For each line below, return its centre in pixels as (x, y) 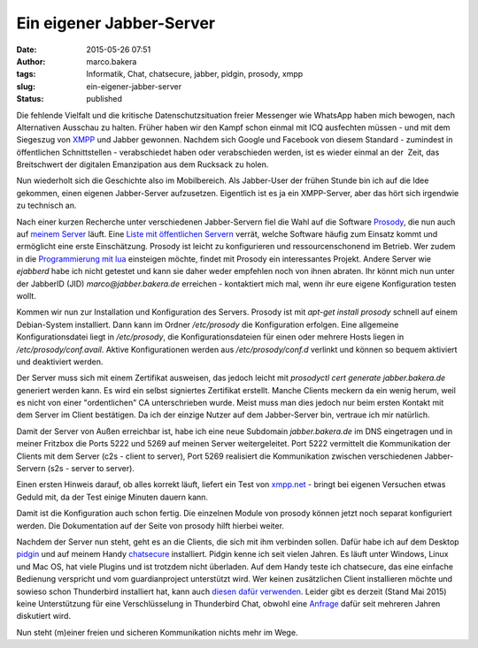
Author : (31, 61)
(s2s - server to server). (91, 469)
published (104, 99)
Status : (30, 99)
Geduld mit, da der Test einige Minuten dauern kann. (112, 497)
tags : (26, 74)
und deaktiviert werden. (60, 362)
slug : (26, 86)
